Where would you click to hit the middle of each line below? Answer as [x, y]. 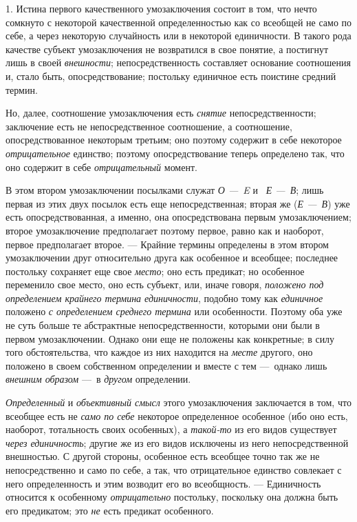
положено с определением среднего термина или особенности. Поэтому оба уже [174, 311]
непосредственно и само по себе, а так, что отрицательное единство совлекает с [174, 470]
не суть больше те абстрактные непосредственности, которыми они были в [163, 325]
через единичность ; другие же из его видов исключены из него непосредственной [177, 442]
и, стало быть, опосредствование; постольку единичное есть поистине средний [171, 76]
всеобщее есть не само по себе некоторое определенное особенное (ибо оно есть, [177, 415]
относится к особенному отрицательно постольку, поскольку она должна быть [172, 497]
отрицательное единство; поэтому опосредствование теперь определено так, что [175, 153]
